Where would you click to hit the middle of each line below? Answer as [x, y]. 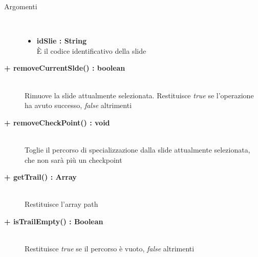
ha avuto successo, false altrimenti [78, 105]
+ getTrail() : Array [40, 177]
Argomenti [21, 6]
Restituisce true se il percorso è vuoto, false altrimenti [110, 249]
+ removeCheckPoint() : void [57, 122]
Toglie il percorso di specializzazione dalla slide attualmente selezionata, [137, 149]
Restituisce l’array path [61, 204]
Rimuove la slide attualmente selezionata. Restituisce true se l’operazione [139, 95]
